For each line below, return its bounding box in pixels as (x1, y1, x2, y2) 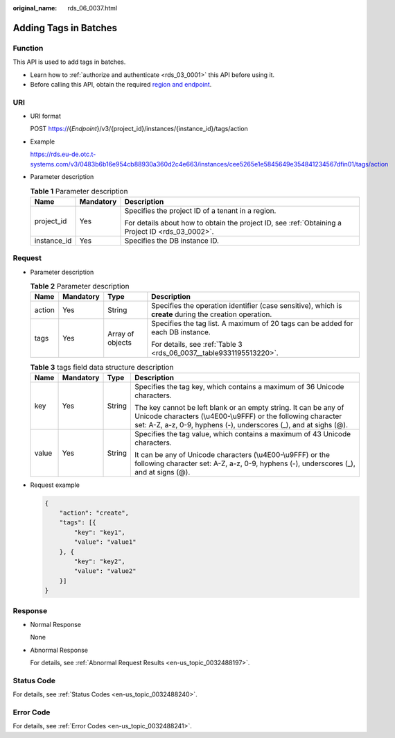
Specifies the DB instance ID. (124, 236, 220, 246)
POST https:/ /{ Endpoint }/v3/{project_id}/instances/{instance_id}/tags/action (30, 125, 249, 133)
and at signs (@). (134, 467, 191, 477)
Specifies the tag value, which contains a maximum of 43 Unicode (134, 429, 351, 438)
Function (12, 43, 44, 53)
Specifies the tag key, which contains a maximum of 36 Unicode (134, 381, 344, 391)
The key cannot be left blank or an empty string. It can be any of (134, 402, 344, 412)
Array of (107, 329, 134, 339)
